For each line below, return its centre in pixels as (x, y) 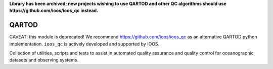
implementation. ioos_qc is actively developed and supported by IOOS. (84, 44)
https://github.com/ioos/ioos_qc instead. (54, 10)
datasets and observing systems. (44, 60)
